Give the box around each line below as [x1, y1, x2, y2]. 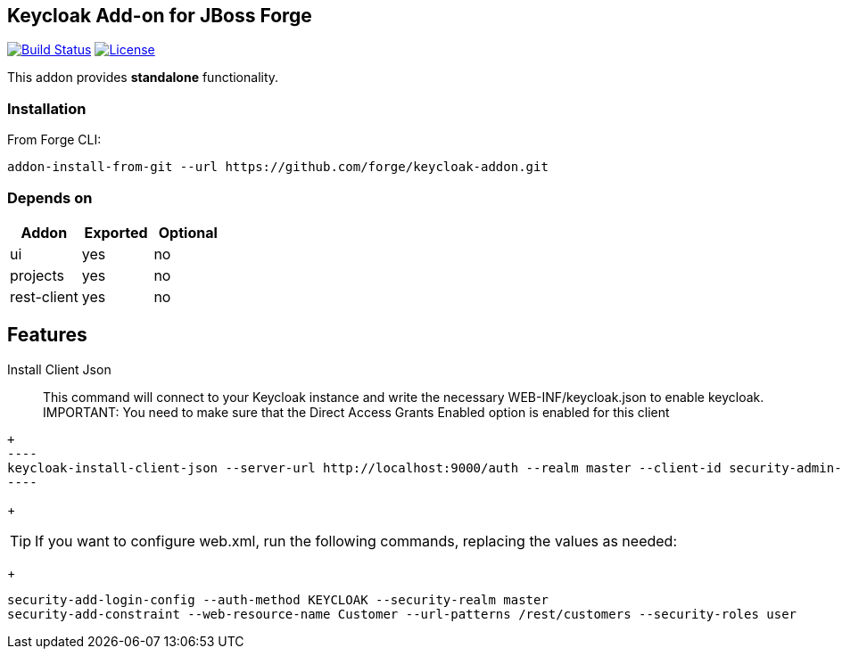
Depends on [7, 188, 93, 207]
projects [10, 266, 65, 284]
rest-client [10, 287, 78, 306]
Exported [84, 223, 148, 242]
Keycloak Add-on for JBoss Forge [7, 4, 312, 27]
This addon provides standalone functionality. [7, 70, 279, 86]
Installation [7, 99, 87, 118]
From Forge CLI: [7, 132, 102, 148]
